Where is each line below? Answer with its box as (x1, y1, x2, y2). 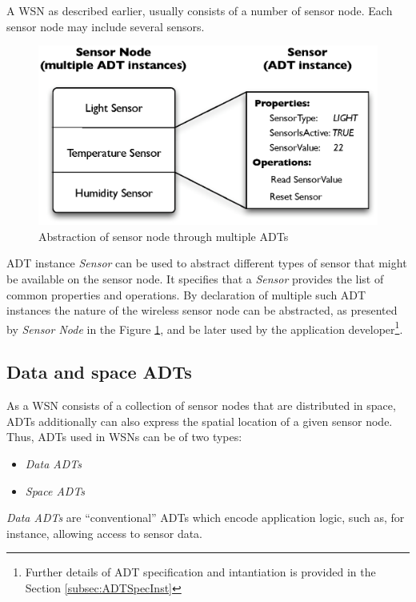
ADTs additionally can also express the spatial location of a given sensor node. (6, 412, 393, 429)
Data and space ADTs (6, 359, 192, 384)
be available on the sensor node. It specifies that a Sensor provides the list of (6, 270, 384, 287)
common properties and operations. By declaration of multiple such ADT (6, 286, 366, 303)
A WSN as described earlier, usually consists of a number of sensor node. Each (6, 2, 393, 18)
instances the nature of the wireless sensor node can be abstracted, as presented (6, 302, 398, 319)
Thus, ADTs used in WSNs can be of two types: (6, 428, 242, 445)
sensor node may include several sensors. (6, 18, 205, 34)
